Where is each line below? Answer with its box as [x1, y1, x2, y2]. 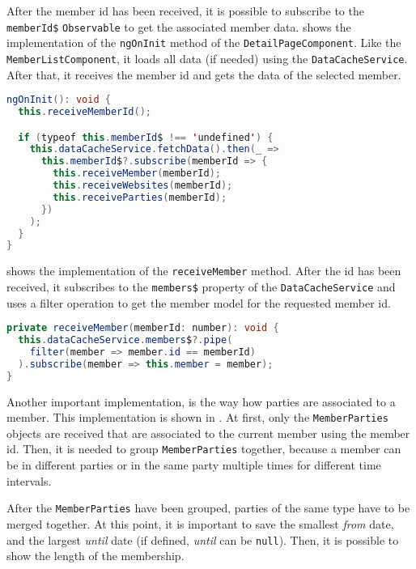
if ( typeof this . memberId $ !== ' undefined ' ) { [18, 131, 274, 143]
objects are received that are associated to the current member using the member [6, 424, 410, 441]
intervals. [6, 472, 52, 489]
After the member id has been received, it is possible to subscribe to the [6, 2, 364, 19]
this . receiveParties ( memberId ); [53, 191, 227, 203]
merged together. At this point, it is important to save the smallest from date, [6, 515, 394, 532]
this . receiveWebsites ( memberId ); [53, 180, 233, 192]
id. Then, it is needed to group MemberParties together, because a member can [6, 440, 401, 457]
